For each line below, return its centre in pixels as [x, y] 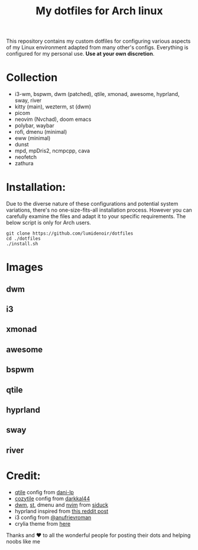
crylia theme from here [43, 523]
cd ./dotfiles [24, 239]
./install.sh [22, 244]
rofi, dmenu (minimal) [41, 132]
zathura [24, 164]
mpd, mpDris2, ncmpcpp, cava [52, 151]
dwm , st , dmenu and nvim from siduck [61, 504]
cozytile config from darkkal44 [52, 498]
